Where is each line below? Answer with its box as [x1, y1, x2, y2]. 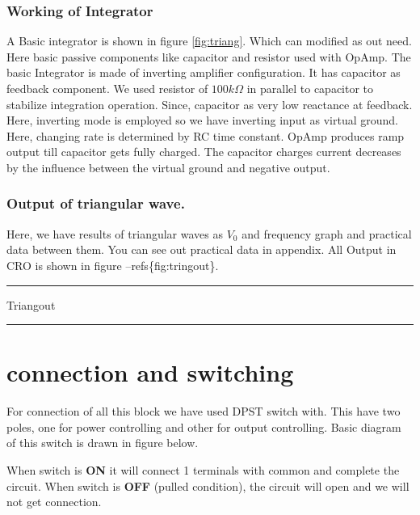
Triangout [6, 296, 56, 313]
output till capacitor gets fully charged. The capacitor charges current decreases [6, 143, 401, 160]
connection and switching [6, 356, 294, 389]
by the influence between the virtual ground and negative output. [6, 158, 330, 175]
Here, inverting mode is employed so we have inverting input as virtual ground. [6, 112, 398, 129]
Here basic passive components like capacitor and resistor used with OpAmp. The [6, 48, 411, 65]
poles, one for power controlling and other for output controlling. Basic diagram [6, 418, 401, 435]
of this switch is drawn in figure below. [6, 434, 199, 451]
